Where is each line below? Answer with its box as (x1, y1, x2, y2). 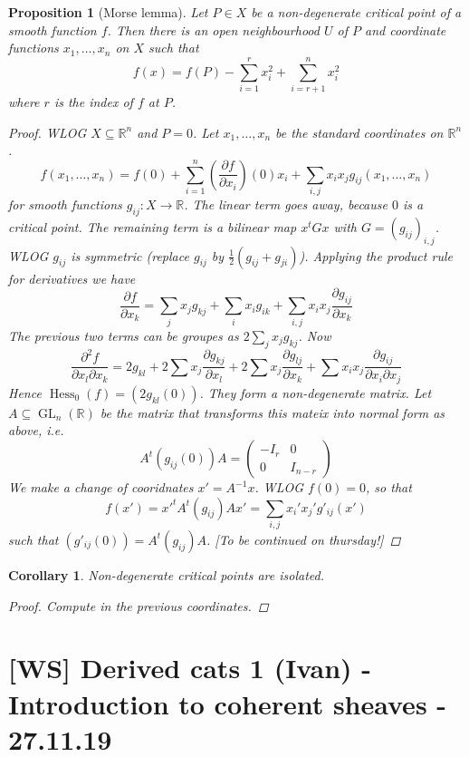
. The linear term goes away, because (184, 195, 388, 214)
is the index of (53, 92, 133, 111)
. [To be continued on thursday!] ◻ (206, 529, 401, 548)
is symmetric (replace (71, 246, 189, 265)
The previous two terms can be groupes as (8, 325, 239, 345)
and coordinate (365, 20, 446, 39)
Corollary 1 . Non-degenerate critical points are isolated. (8, 565, 324, 584)
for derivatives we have (8, 268, 136, 287)
